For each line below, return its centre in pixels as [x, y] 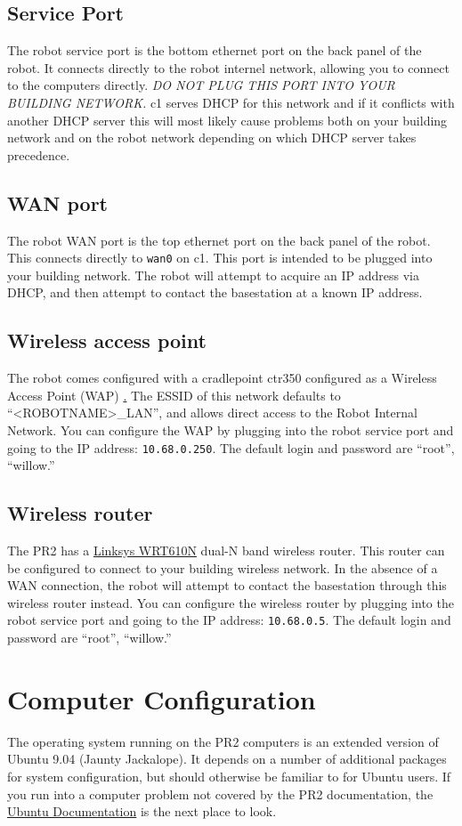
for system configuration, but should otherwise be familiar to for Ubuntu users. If [229, 776]
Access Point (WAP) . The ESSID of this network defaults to [174, 395]
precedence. [39, 154]
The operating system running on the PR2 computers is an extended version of [223, 741]
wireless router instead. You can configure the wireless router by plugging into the [231, 602]
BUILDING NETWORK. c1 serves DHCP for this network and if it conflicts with [231, 102]
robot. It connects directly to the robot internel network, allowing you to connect [228, 67]
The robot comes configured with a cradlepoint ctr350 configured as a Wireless [222, 378]
